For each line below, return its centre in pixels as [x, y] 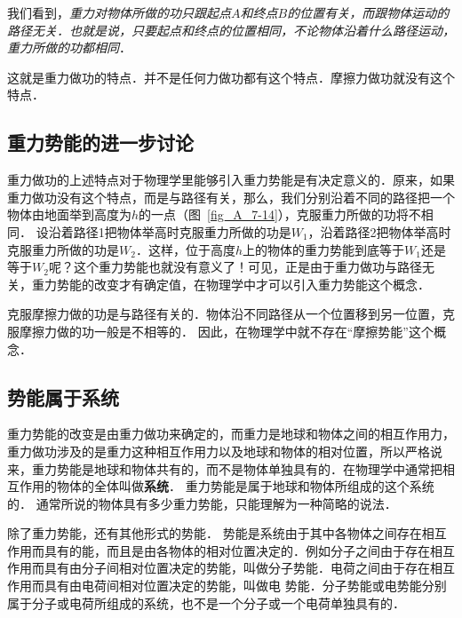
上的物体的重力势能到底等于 [323, 249]
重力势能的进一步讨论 [100, 143]
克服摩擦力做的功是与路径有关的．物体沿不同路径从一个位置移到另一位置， [225, 314]
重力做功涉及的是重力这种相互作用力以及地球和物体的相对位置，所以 [206, 451]
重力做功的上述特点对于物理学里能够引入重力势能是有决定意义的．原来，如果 [231, 180]
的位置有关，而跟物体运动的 [368, 12]
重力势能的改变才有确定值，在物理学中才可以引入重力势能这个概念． [231, 284]
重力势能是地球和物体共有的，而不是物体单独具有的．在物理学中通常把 [237, 468]
